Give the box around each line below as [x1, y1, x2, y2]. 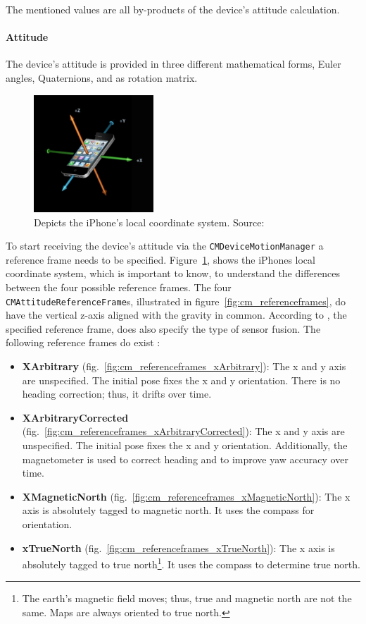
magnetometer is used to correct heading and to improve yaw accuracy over [22, 451, 348, 466]
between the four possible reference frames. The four [6, 279, 232, 294]
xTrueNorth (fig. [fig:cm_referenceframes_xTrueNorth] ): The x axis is [22, 540, 335, 555]
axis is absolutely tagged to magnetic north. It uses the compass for [22, 503, 315, 518]
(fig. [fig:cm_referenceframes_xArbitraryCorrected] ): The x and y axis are [22, 424, 345, 439]
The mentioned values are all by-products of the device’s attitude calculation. [6, 2, 340, 16]
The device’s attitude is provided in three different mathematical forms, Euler [6, 56, 341, 71]
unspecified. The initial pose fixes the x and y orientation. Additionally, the [22, 437, 348, 452]
